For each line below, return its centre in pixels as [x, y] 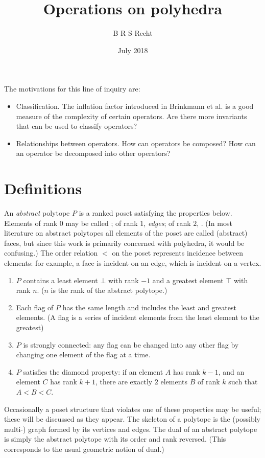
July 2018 [133, 50]
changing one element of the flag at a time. [83, 354]
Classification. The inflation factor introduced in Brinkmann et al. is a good [135, 106]
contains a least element [61, 280]
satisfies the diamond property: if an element [93, 371]
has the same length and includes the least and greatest [149, 307]
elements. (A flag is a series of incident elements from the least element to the [138, 317]
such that [243, 382]
